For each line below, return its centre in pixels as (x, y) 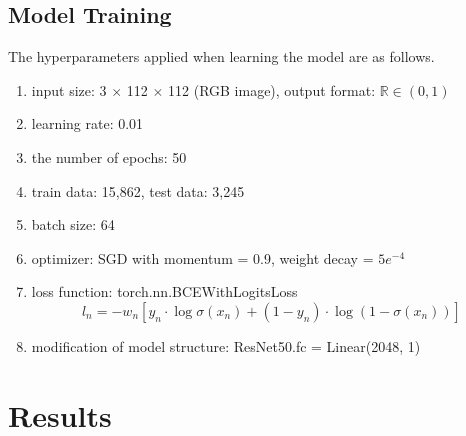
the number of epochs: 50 (109, 156)
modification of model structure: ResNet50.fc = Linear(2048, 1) (226, 345)
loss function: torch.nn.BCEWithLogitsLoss (164, 291)
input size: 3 (69, 89)
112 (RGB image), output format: (272, 89)
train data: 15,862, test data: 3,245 (138, 190)
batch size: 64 (73, 224)
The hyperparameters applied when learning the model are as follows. (221, 56)
